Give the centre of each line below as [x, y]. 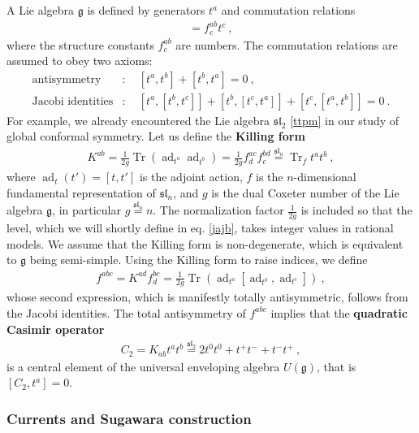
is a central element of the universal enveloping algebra [143, 366]
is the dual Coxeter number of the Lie [305, 192]
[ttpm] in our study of [345, 120]
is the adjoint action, [191, 177]
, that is [337, 366]
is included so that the [356, 210]
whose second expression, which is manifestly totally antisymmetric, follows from [207, 297]
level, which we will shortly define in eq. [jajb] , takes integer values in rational [200, 228]
